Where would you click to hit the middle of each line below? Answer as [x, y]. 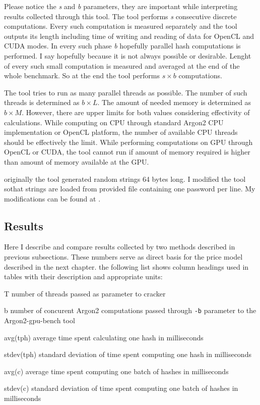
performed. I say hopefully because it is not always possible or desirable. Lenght [128, 55]
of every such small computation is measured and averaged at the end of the [122, 65]
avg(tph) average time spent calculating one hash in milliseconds [104, 337]
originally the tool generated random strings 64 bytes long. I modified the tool [125, 179]
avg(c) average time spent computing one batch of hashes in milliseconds [116, 371]
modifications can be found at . [52, 198]
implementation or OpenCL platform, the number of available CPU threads [121, 132]
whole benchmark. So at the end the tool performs [82, 75]
